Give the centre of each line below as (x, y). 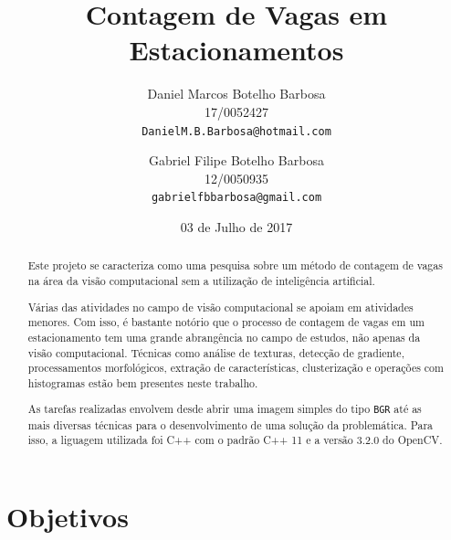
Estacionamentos (236, 50)
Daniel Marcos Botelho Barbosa (236, 94)
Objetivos (68, 516)
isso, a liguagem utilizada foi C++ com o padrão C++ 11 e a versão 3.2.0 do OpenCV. (235, 440)
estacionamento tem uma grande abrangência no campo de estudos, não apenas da (224, 337)
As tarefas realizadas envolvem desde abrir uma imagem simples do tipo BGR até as (225, 409)
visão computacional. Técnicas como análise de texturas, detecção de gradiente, (216, 352)
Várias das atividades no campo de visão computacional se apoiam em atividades (220, 307)
